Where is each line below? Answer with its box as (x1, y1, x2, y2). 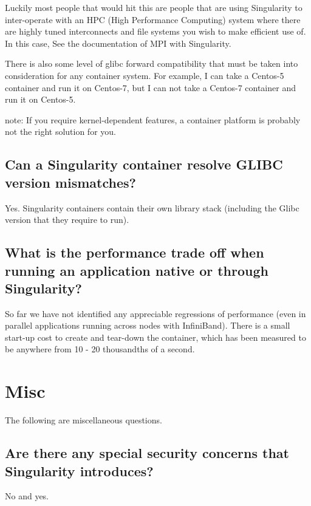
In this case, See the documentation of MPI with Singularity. (5, 36, 231, 49)
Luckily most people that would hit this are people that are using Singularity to (5, 1, 302, 13)
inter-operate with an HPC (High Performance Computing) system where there (5, 13, 301, 26)
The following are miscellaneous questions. (5, 414, 162, 426)
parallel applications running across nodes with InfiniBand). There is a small (5, 319, 290, 332)
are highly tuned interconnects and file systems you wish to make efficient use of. (5, 25, 306, 38)
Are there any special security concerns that (5, 443, 289, 462)
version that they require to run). (5, 213, 129, 226)
